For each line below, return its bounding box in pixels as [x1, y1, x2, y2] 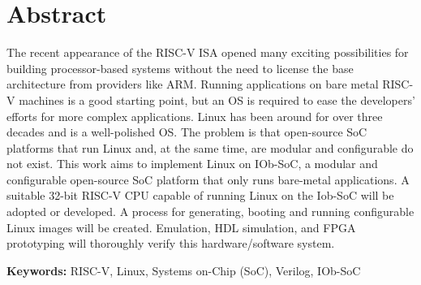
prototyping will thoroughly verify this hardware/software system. [6, 235, 335, 252]
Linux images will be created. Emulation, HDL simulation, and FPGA [6, 218, 356, 235]
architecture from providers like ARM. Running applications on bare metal [6, 76, 379, 93]
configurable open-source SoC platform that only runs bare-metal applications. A [6, 171, 410, 188]
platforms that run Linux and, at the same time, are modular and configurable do [6, 139, 414, 156]
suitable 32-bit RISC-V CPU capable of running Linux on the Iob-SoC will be [6, 187, 394, 204]
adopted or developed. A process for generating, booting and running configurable [6, 203, 415, 220]
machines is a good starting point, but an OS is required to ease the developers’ [19, 91, 415, 108]
